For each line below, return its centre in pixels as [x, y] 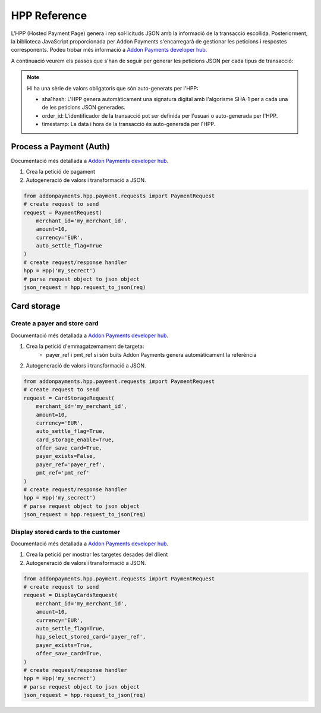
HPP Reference [49, 15]
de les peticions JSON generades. [84, 108]
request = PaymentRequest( [63, 212]
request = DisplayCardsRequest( [71, 595]
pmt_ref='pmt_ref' [63, 473]
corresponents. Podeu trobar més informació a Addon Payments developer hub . [109, 50]
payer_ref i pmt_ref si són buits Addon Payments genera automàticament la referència [151, 354]
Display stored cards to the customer [65, 532]
